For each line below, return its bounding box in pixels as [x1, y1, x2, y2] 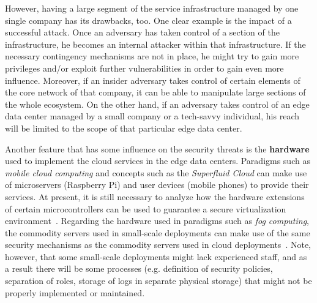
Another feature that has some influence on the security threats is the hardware [5, 142, 310, 155]
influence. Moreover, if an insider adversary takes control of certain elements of [5, 73, 300, 86]
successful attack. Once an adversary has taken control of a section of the [5, 26, 280, 39]
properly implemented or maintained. [5, 286, 145, 299]
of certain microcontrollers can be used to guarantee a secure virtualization [5, 202, 286, 215]
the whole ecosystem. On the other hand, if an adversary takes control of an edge [5, 97, 310, 110]
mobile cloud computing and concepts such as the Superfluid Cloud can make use [5, 166, 307, 179]
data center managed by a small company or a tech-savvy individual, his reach [5, 110, 299, 122]
